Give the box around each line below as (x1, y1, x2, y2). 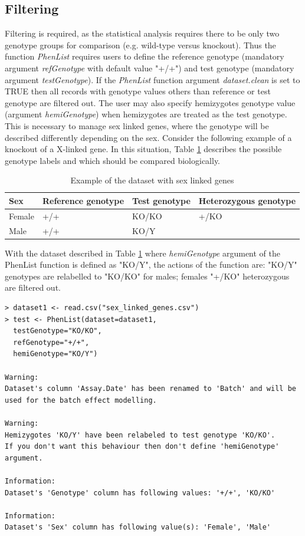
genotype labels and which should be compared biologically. (5, 154, 221, 166)
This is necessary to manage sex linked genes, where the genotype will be (5, 119, 269, 131)
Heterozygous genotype (198, 194, 296, 206)
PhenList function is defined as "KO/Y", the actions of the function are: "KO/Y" (5, 258, 297, 271)
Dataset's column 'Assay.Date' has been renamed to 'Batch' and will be (5, 384, 296, 393)
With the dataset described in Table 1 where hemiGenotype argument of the (5, 246, 280, 259)
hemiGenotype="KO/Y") (13, 350, 98, 359)
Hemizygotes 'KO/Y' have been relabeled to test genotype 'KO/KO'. (5, 430, 276, 439)
